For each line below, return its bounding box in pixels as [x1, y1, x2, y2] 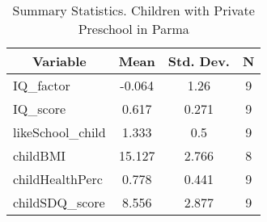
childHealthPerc [13, 170, 103, 188]
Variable [32, 52, 87, 70]
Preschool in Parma [78, 19, 189, 38]
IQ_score [13, 99, 66, 118]
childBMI [13, 146, 66, 165]
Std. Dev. [167, 52, 230, 70]
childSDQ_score [13, 193, 105, 212]
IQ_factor [13, 76, 70, 94]
